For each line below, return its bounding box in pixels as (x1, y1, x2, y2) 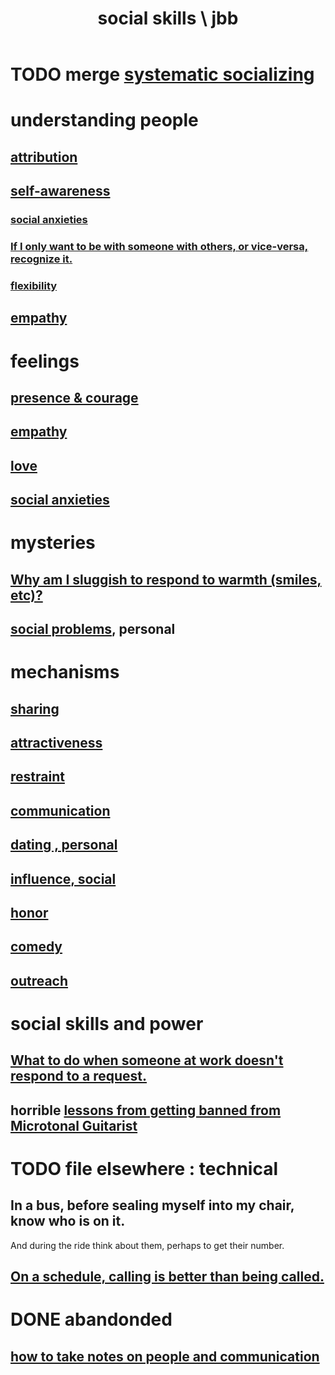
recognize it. (10, 252, 73, 266)
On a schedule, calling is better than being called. (10, 1268, 325, 1286)
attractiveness (10, 735, 103, 751)
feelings (10, 350, 80, 372)
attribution (10, 148, 78, 166)
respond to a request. (10, 1068, 148, 1085)
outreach (10, 972, 69, 989)
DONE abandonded (10, 1308, 173, 1331)
